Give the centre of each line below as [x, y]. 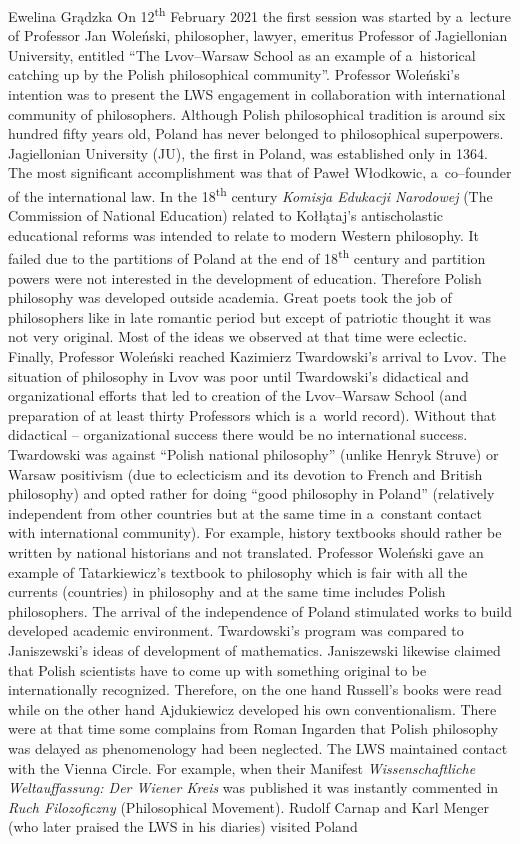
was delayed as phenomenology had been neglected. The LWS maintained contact [258, 747]
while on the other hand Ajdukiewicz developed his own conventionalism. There [252, 708]
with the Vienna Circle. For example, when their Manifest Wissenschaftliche [242, 767]
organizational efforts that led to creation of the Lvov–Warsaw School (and [238, 395]
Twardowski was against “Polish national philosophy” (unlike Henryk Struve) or [253, 454]
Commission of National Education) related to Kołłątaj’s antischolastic [226, 215]
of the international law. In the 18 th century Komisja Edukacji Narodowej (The [250, 194]
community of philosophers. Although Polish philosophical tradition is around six [257, 113]
